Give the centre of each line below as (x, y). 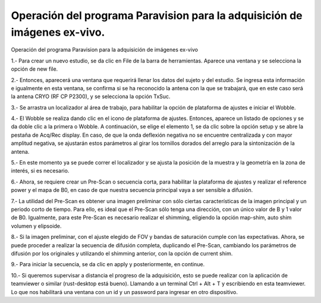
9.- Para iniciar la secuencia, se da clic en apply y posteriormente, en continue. (108, 264)
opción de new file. (34, 69)
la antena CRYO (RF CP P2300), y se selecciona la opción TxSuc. (91, 97)
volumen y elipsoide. (36, 226)
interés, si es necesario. (40, 171)
